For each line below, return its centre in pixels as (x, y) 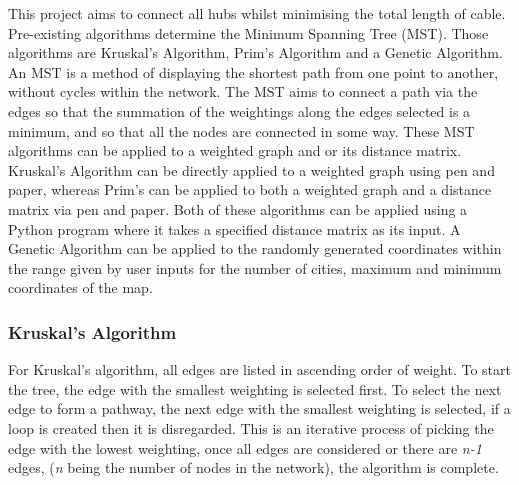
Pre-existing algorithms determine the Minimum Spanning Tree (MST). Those (248, 32)
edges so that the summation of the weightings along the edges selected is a (239, 110)
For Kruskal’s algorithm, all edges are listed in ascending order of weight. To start (259, 369)
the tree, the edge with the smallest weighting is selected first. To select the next (255, 388)
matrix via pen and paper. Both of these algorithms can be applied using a (238, 208)
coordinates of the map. (80, 287)
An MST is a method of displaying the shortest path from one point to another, (253, 71)
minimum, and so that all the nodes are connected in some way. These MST (241, 130)
